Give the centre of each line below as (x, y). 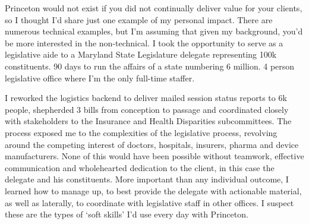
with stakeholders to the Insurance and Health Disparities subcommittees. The (148, 121)
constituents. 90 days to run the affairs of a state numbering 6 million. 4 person (150, 66)
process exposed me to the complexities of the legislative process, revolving (141, 132)
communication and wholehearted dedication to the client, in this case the (140, 167)
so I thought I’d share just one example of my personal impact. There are (139, 19)
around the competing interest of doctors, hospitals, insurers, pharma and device (152, 144)
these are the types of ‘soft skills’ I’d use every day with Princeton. (127, 214)
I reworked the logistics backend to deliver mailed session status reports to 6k (146, 98)
